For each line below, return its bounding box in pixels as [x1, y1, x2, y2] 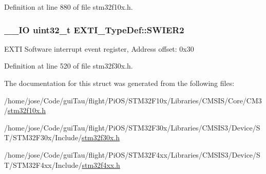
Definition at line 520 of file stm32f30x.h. [4, 60, 133, 71]
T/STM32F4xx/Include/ [4, 159, 82, 170]
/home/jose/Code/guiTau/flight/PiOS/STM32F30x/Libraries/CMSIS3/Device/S [4, 122, 260, 133]
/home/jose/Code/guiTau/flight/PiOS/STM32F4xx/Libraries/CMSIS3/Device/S [4, 149, 260, 160]
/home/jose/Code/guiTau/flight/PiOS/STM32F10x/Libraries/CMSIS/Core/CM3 [4, 95, 262, 105]
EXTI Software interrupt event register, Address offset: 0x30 [4, 43, 194, 54]
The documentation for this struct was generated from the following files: [4, 78, 235, 88]
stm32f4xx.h [82, 159, 120, 170]
